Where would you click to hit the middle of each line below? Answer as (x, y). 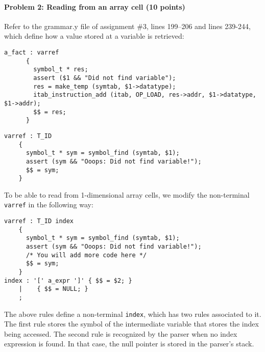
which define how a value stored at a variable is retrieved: (94, 36)
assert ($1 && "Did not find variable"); (105, 78)
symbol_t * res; (61, 70)
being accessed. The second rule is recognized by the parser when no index (121, 333)
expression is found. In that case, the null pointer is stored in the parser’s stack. (129, 344)
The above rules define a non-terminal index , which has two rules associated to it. (133, 314)
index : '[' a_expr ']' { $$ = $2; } (68, 280)
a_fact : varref (32, 52)
